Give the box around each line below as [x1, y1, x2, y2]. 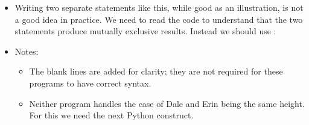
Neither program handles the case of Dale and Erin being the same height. [29, 97, 305, 109]
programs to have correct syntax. [29, 76, 151, 89]
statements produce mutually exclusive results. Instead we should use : [14, 25, 276, 37]
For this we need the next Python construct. [29, 109, 194, 121]
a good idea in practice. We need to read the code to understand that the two [14, 13, 303, 25]
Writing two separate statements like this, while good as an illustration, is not [14, 1, 304, 13]
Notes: [14, 44, 39, 57]
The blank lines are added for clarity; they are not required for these [29, 65, 283, 78]
